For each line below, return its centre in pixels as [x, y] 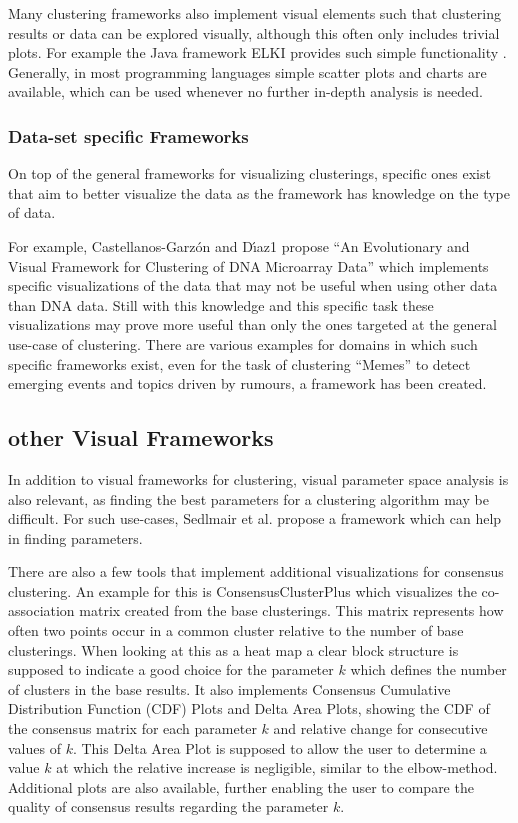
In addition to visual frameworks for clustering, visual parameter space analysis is [258, 478]
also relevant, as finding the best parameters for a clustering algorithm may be [248, 498]
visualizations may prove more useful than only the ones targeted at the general [252, 324]
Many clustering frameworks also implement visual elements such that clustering [254, 13]
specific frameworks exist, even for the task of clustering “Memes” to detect [239, 363]
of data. [32, 212]
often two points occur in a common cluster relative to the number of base [236, 630]
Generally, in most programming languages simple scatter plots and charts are [247, 71]
